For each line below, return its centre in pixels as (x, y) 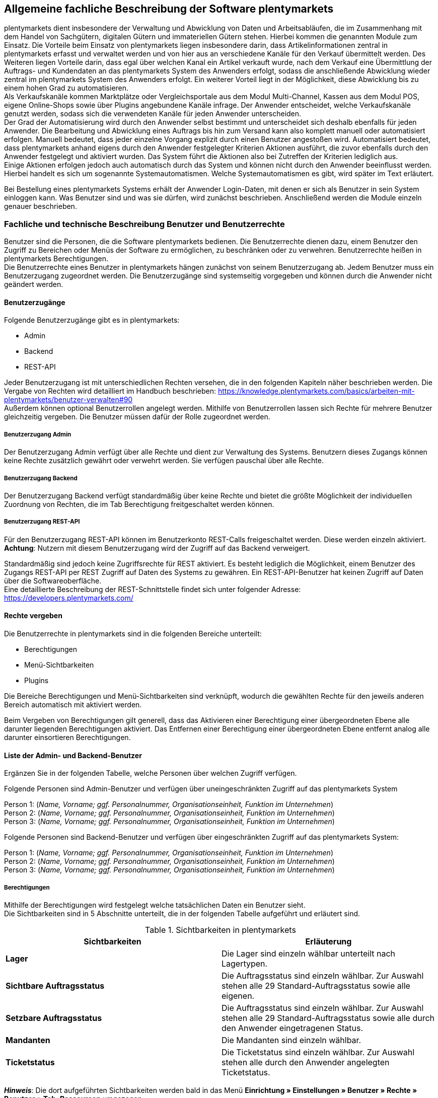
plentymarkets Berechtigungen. (56, 259)
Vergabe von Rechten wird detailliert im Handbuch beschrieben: (110, 391)
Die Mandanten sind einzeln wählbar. (291, 1040)
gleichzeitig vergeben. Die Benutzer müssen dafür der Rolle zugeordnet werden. (137, 417)
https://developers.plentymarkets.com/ (69, 598)
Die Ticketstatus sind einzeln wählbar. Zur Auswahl (318, 1052)
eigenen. (238, 996)
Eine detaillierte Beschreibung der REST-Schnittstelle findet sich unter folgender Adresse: (153, 589)
